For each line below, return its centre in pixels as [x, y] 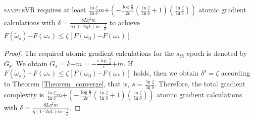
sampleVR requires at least [45, 9]
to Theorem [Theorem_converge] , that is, [67, 84]
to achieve [125, 22]
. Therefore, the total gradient [200, 84]
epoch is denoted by [217, 53]
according [236, 73]
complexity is [24, 95]
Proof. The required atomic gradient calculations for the [89, 53]
